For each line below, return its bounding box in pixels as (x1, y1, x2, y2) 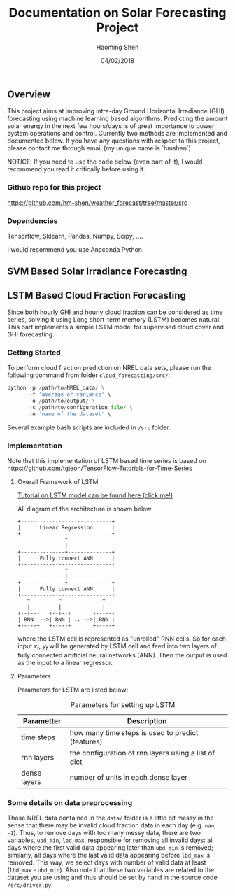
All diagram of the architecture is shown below (17, 505, 152, 513)
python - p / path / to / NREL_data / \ (7, 385, 105, 392)
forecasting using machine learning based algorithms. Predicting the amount (7, 114, 228, 123)
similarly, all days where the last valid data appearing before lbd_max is (7, 851, 211, 860)
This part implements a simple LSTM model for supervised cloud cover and (7, 323, 224, 332)
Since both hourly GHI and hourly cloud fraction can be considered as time (7, 308, 223, 316)
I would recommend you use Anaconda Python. (7, 245, 144, 253)
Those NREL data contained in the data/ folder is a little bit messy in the (7, 813, 215, 823)
